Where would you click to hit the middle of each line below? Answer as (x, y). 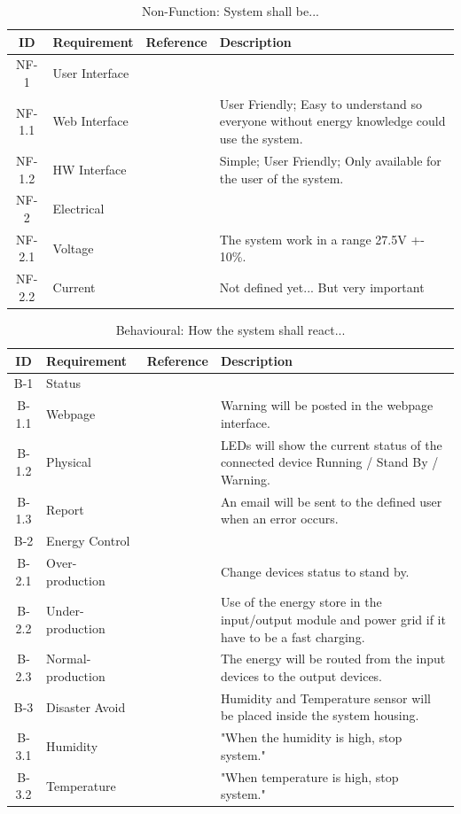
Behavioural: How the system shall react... (230, 329)
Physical (69, 462)
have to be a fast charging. (293, 636)
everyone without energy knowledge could (332, 121)
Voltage (73, 248)
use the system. (261, 139)
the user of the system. (281, 178)
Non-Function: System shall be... (230, 11)
